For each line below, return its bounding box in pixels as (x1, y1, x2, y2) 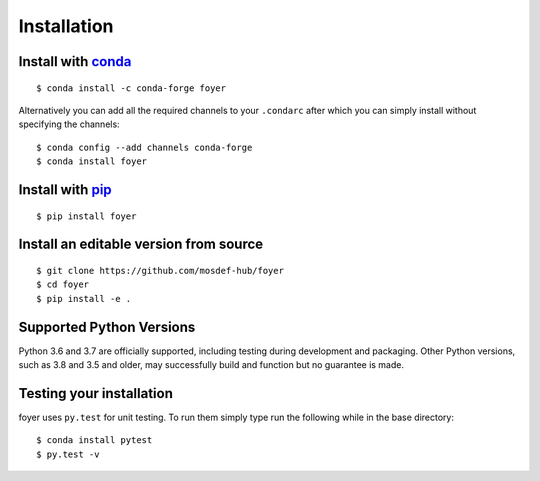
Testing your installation (18, 385, 174, 402)
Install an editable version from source (18, 236, 264, 253)
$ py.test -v (36, 448, 100, 460)
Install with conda (18, 53, 132, 70)
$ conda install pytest (36, 435, 153, 446)
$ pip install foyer (36, 210, 137, 222)
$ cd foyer (36, 279, 90, 290)
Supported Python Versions (18, 318, 196, 335)
